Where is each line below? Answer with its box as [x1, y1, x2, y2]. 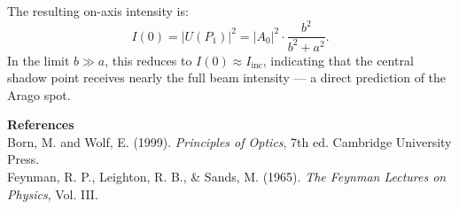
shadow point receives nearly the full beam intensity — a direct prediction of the [7, 68, 447, 87]
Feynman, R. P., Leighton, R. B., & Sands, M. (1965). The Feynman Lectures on [7, 167, 447, 186]
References [7, 115, 74, 134]
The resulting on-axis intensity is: [7, 2, 189, 19]
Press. [7, 150, 40, 168]
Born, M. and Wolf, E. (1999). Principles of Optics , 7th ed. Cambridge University [7, 132, 452, 151]
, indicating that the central [262, 50, 414, 69]
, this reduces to [105, 50, 192, 69]
